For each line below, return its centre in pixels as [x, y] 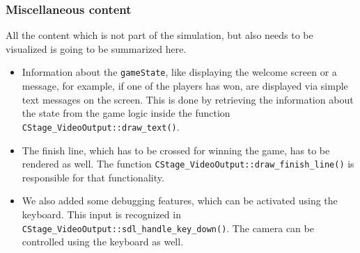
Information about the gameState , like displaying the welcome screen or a [179, 72]
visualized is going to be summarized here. [96, 48]
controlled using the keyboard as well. [103, 242]
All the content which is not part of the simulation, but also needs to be [159, 35]
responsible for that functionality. [93, 177]
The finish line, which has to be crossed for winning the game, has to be [176, 150]
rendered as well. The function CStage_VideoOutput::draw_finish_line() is [188, 164]
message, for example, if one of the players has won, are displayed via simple [185, 86]
